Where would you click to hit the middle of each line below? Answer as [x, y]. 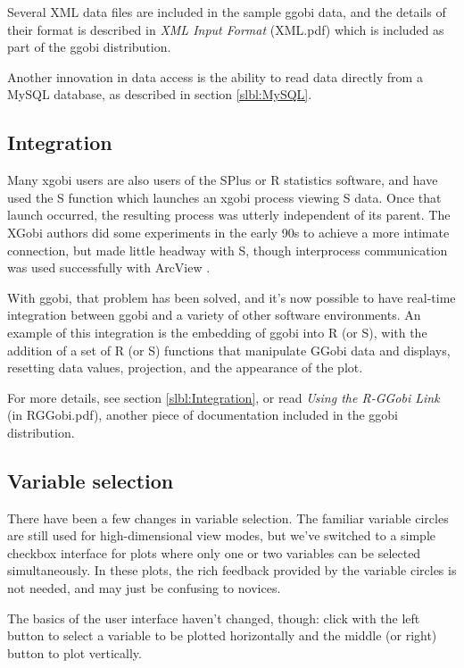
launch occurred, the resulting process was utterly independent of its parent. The [229, 215]
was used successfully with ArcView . [109, 267]
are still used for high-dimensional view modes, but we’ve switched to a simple [222, 535]
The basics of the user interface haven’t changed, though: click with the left [214, 618]
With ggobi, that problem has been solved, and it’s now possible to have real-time [232, 297]
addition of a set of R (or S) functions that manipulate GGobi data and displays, [229, 350]
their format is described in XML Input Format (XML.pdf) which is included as [226, 29]
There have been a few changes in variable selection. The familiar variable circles [228, 518]
